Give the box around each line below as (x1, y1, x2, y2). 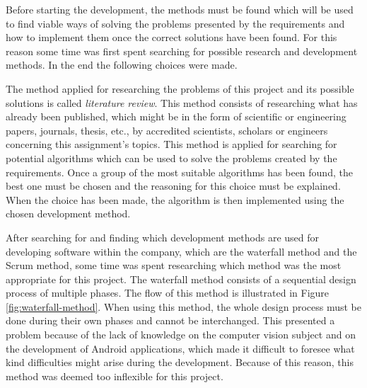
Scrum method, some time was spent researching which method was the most (6, 258, 342, 273)
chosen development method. (6, 206, 131, 221)
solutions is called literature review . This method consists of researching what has (6, 95, 358, 110)
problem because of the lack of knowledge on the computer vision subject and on (6, 327, 356, 342)
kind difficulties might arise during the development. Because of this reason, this (6, 355, 354, 370)
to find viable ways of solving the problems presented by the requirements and (6, 16, 345, 30)
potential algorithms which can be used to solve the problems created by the (6, 150, 337, 165)
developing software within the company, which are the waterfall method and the (6, 244, 357, 258)
